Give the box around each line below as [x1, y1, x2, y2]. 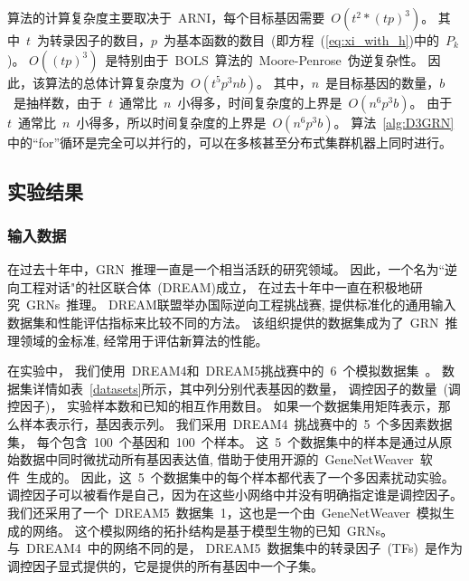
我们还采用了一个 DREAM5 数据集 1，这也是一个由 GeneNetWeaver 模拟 [7, 502, 442, 521]
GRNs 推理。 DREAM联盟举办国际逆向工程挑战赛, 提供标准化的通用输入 [25, 295, 456, 314]
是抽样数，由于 [13, 92, 102, 111]
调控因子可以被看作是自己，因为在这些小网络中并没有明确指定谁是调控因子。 [7, 485, 463, 504]
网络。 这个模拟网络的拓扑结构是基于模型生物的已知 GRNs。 [32, 520, 393, 539]
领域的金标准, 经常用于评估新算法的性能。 [19, 330, 268, 349]
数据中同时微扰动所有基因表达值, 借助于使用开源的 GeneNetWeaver [19, 450, 414, 469]
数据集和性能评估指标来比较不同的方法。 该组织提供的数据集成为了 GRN [7, 312, 439, 331]
